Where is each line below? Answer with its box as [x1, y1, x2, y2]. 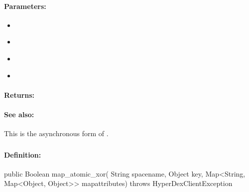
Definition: [4, 149, 41, 160]
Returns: [4, 89, 35, 100]
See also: [4, 109, 34, 119]
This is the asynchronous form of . [4, 128, 109, 139]
